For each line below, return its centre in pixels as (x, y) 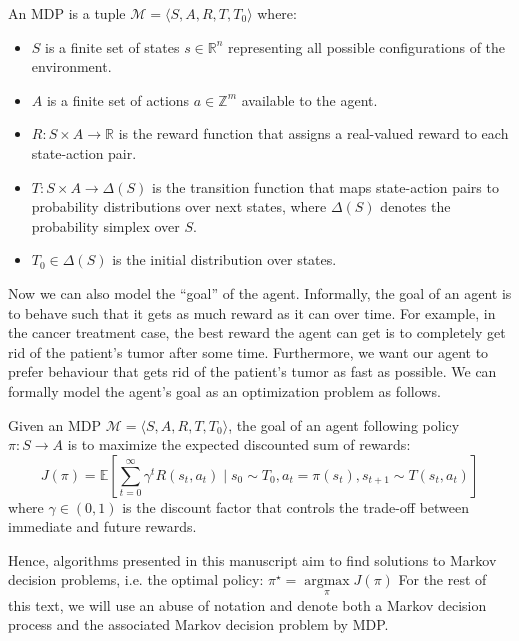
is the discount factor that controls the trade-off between (296, 506)
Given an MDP (55, 424)
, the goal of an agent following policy (344, 424)
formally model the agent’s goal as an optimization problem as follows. (224, 390)
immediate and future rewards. (102, 526)
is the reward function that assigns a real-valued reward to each (313, 133)
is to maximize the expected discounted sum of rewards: (239, 444)
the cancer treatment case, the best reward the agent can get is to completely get (257, 332)
